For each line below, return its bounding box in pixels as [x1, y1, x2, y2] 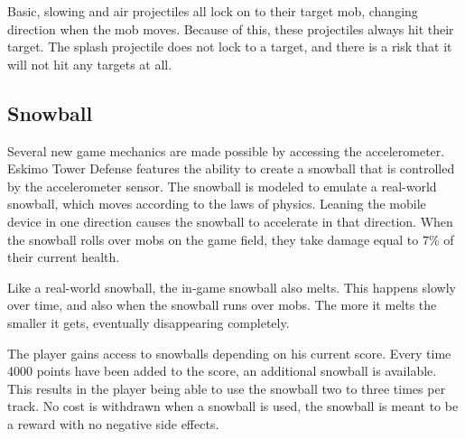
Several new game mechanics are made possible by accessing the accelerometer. [7, 141, 445, 160]
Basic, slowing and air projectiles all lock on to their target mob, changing [7, 2, 418, 20]
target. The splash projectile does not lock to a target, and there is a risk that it [7, 37, 452, 56]
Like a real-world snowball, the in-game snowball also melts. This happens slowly [7, 277, 456, 296]
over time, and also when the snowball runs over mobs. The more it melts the [7, 295, 437, 314]
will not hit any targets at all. [7, 54, 172, 73]
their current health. [7, 248, 120, 266]
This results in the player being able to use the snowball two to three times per [7, 378, 446, 397]
